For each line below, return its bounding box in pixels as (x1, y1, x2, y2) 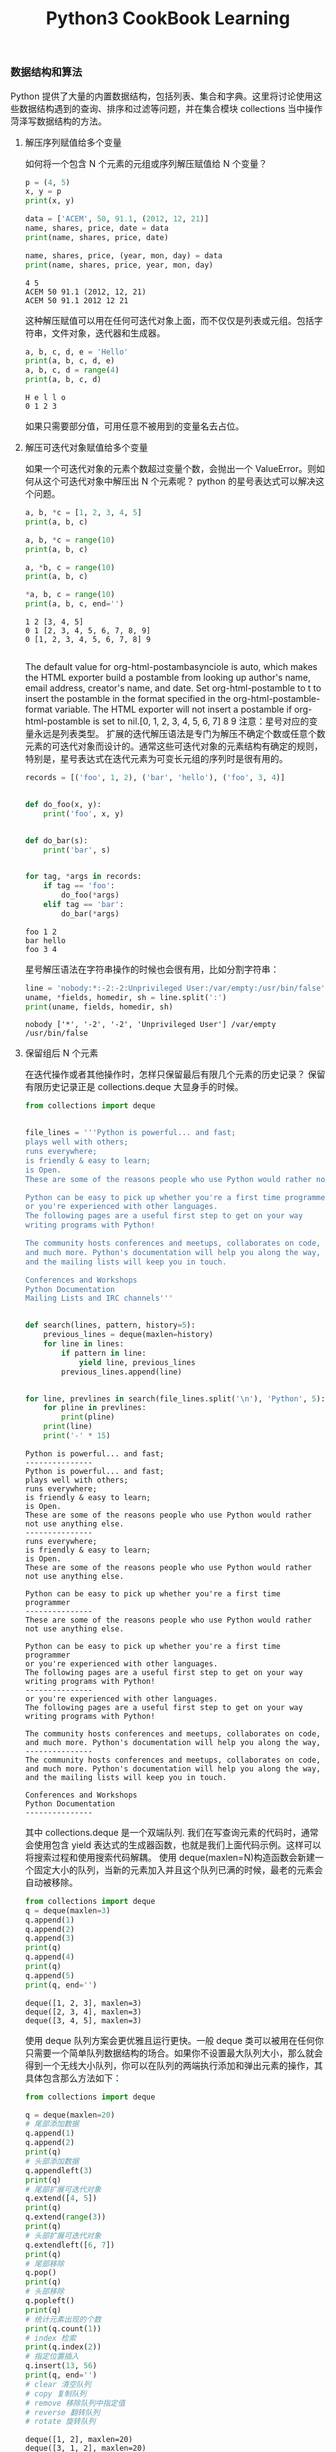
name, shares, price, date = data (24, 223, 169, 234)
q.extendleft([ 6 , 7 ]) (24, 2240, 116, 2250)
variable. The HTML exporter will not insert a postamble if (54, 703, 293, 716)
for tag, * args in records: (24, 872, 142, 882)
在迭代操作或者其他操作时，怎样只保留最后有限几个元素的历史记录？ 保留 (24, 1068, 326, 1081)
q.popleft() (24, 2296, 75, 2306)
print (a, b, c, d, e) (24, 356, 115, 366)
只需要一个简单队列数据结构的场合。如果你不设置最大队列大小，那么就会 (24, 2047, 323, 2059)
